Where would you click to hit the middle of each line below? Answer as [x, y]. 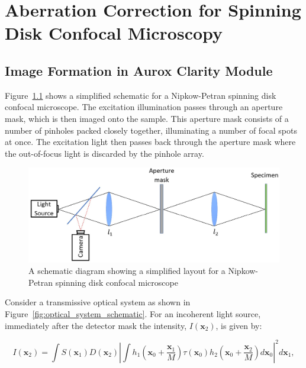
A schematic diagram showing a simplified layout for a [127, 271]
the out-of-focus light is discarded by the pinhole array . [104, 153]
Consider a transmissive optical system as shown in [98, 302]
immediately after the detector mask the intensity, [96, 325]
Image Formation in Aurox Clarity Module [139, 70]
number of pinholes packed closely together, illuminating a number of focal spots [151, 130]
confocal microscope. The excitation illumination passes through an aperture [144, 107]
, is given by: [239, 325]
